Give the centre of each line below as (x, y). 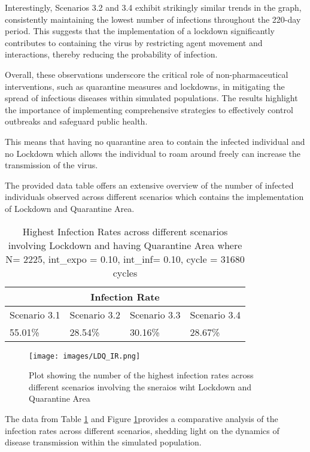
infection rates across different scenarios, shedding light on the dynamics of (142, 430)
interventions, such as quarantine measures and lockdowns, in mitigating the (145, 86)
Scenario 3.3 (155, 314)
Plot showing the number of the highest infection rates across (141, 375)
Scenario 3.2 (95, 314)
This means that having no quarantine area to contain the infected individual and (155, 141)
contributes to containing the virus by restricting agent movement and (134, 42)
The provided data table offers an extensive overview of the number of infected (149, 185)
